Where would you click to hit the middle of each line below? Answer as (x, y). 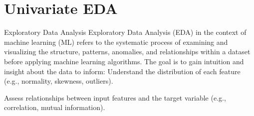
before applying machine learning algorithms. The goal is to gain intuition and (124, 61)
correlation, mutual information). (55, 107)
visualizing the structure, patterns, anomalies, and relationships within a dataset (127, 52)
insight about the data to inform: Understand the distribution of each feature (122, 71)
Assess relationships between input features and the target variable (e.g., (115, 97)
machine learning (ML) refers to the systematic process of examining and (116, 42)
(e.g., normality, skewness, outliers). (59, 81)
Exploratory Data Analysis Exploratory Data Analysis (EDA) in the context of (125, 32)
